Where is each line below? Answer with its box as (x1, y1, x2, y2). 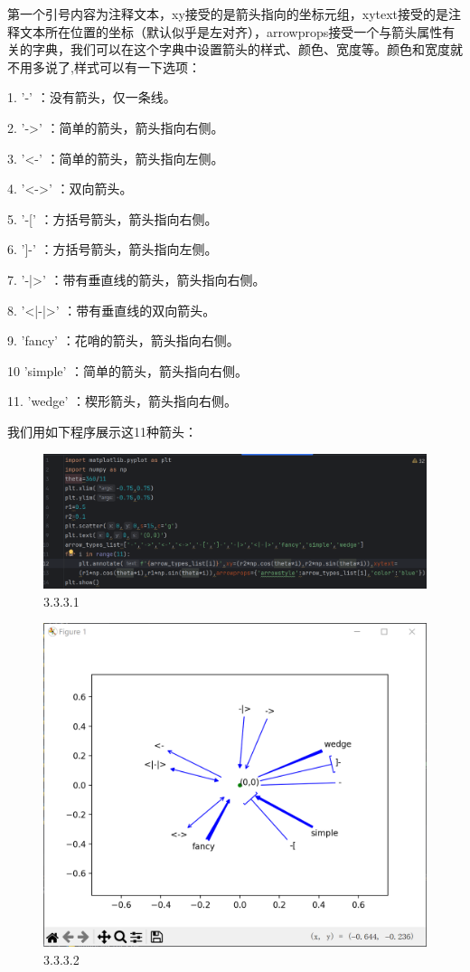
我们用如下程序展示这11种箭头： (7, 421, 197, 440)
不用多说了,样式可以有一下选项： (7, 57, 201, 76)
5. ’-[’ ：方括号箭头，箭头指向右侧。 (7, 209, 218, 228)
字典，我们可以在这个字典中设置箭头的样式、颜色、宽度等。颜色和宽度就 (32, 40, 463, 59)
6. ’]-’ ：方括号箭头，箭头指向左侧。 (7, 240, 218, 259)
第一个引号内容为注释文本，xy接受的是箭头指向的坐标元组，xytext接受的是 (7, 5, 449, 23)
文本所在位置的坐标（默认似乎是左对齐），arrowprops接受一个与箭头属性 (19, 22, 443, 41)
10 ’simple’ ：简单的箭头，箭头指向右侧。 (7, 361, 249, 380)
